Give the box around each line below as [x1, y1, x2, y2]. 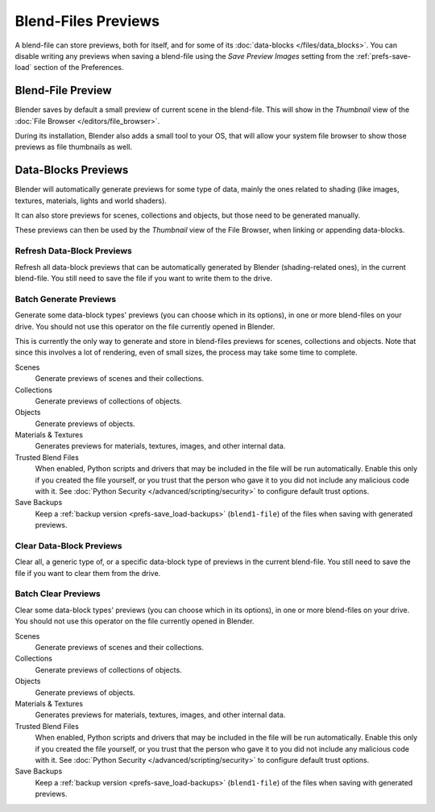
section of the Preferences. [33, 63, 124, 72]
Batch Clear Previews [14, 588, 101, 599]
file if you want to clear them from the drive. [14, 568, 161, 578]
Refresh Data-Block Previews [14, 246, 132, 257]
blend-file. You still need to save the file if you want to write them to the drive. [14, 274, 273, 284]
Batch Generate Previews [14, 293, 117, 304]
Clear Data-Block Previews [14, 540, 122, 551]
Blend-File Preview [14, 84, 112, 97]
